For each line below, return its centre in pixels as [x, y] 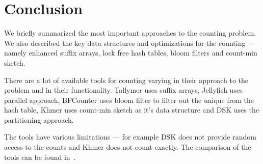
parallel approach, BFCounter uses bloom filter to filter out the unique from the [129, 100]
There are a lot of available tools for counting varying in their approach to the [126, 80]
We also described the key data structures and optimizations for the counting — [130, 43]
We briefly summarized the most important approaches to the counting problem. [130, 33]
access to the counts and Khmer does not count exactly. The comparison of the [128, 147]
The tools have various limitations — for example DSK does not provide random [130, 137]
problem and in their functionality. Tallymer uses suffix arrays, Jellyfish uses [123, 90]
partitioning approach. [39, 119]
